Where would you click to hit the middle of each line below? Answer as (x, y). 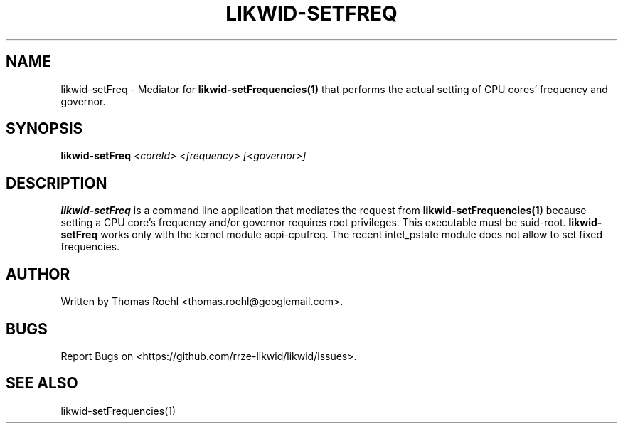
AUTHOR (38, 274)
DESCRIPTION (57, 183)
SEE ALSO (42, 383)
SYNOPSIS (44, 129)
